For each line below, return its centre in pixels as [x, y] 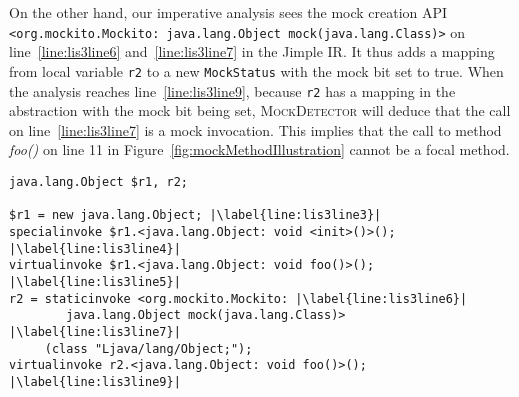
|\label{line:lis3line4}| [95, 248]
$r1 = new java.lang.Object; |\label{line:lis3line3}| [195, 215]
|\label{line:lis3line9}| [95, 381]
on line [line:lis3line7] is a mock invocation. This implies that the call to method [255, 129]
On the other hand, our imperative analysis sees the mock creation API [228, 12]
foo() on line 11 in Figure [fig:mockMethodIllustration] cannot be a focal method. [259, 149]
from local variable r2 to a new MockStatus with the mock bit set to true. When [256, 70]
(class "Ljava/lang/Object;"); [148, 348]
